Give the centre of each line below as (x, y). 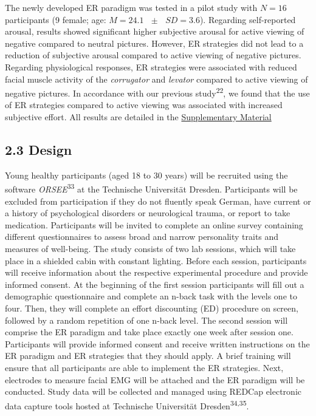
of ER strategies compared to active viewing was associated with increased (144, 105)
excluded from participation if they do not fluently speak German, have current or (158, 201)
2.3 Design (39, 149)
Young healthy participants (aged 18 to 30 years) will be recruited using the (146, 175)
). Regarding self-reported (248, 19)
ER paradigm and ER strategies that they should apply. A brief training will (148, 356)
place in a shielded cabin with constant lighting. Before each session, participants (156, 260)
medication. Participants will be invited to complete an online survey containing (154, 224)
